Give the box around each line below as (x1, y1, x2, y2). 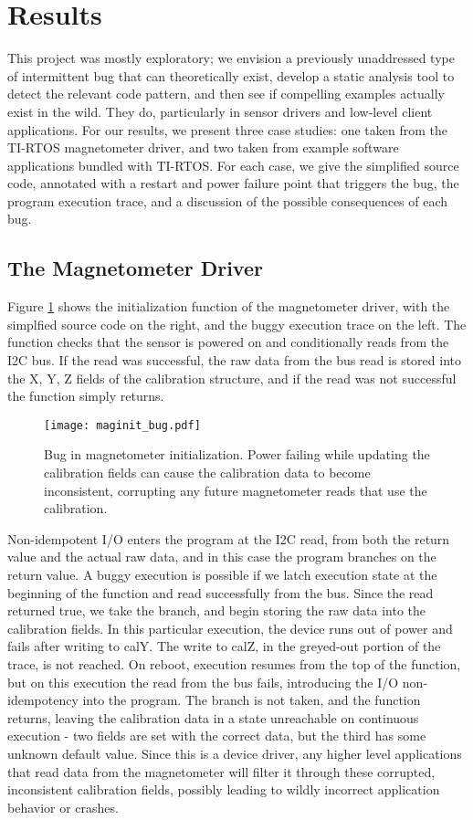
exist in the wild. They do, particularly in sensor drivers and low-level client (7, 101, 433, 121)
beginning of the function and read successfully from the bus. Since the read (7, 583, 434, 602)
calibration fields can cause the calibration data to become (44, 463, 371, 482)
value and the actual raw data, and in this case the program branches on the (7, 547, 436, 566)
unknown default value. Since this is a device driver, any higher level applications (7, 743, 462, 762)
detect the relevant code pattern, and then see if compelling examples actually (7, 84, 445, 103)
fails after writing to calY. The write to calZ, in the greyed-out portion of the (7, 636, 441, 656)
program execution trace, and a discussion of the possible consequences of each (7, 191, 448, 210)
